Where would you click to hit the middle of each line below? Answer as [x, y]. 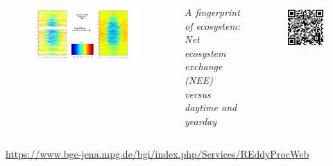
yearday [201, 121]
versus [198, 93]
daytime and [211, 107]
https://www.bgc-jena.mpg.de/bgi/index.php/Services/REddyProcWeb [157, 154]
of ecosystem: [213, 25]
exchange [204, 66]
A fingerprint [212, 12]
